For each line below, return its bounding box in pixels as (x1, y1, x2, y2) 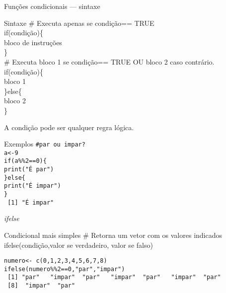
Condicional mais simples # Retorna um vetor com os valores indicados (4, 229, 223, 240)
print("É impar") (4, 182, 61, 190)
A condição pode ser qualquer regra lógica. (4, 122, 134, 132)
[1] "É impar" (7, 199, 54, 206)
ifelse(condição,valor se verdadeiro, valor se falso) (4, 239, 153, 250)
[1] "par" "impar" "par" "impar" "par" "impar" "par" (7, 274, 221, 281)
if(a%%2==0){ (4, 157, 47, 165)
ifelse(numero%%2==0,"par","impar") (4, 265, 125, 273)
